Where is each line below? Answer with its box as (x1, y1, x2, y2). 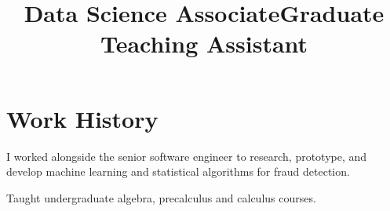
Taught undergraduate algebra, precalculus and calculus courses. (6, 189, 316, 206)
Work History (6, 102, 159, 134)
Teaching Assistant (100, 27, 308, 60)
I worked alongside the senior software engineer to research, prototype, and (6, 147, 367, 164)
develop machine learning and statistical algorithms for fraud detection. (6, 163, 350, 180)
